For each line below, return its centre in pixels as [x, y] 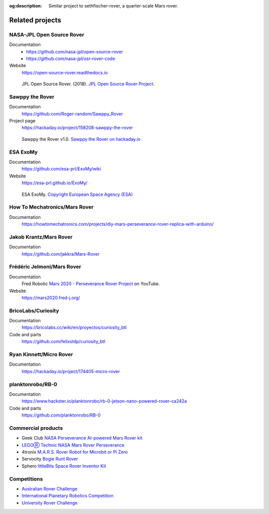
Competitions [26, 479]
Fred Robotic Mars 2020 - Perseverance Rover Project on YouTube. [91, 284]
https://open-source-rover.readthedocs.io [65, 72]
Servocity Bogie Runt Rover [50, 459]
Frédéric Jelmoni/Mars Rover [45, 267]
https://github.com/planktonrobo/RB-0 [61, 415]
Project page [22, 121]
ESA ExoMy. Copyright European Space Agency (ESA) [77, 194]
